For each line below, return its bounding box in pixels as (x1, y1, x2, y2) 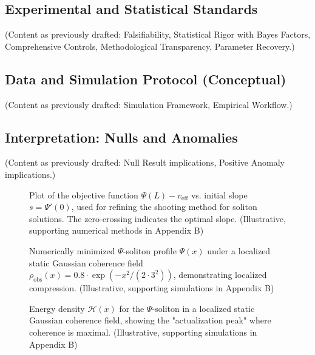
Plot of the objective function (29, 188, 138, 201)
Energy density (29, 302, 85, 314)
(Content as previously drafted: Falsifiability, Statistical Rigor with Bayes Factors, (5, 28, 311, 41)
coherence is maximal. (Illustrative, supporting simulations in (29, 325, 257, 338)
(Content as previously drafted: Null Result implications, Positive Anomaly (5, 156, 285, 169)
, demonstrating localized (173, 268, 267, 281)
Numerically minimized (29, 244, 115, 257)
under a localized (207, 244, 271, 257)
